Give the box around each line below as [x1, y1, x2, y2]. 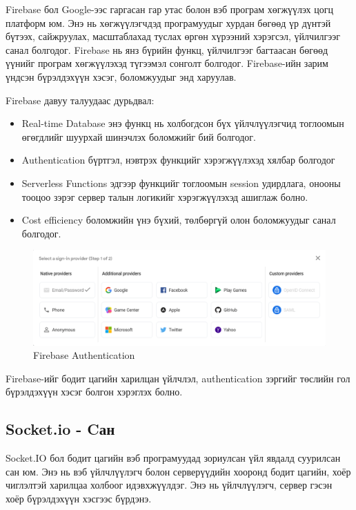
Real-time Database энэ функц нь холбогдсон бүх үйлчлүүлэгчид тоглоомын [21, 116, 344, 130]
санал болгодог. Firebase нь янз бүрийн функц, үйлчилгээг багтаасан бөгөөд [6, 42, 328, 57]
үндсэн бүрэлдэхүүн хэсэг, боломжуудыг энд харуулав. [6, 69, 237, 84]
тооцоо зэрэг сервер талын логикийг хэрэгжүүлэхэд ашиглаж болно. [21, 189, 308, 204]
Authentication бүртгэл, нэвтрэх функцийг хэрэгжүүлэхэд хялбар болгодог [21, 153, 335, 167]
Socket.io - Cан [6, 418, 115, 440]
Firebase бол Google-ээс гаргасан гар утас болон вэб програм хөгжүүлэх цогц [6, 2, 333, 16]
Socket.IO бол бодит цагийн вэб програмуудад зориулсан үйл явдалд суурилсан [6, 451, 341, 465]
